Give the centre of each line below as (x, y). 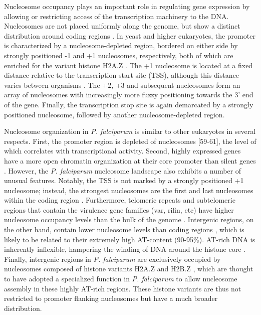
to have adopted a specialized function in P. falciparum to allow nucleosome (121, 279)
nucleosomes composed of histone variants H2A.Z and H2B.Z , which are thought (129, 269)
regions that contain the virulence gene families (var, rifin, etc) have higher (119, 209)
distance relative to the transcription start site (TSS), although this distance (121, 75)
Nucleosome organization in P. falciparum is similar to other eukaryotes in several (130, 131)
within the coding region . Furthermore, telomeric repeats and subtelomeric (120, 200)
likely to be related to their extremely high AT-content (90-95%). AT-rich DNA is (130, 239)
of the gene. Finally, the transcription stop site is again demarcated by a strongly (129, 104)
